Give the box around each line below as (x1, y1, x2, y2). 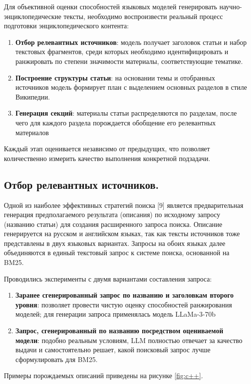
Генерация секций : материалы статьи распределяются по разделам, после (15, 108, 237, 118)
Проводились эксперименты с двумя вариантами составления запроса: (4, 273, 212, 283)
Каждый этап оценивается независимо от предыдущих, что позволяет (4, 143, 210, 154)
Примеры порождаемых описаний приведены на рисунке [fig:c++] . (4, 370, 203, 381)
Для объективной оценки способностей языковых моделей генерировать (4, 1, 217, 11)
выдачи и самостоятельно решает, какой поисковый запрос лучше (15, 344, 211, 355)
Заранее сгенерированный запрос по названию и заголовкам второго (15, 290, 234, 300)
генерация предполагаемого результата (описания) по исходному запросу (4, 209, 220, 220)
